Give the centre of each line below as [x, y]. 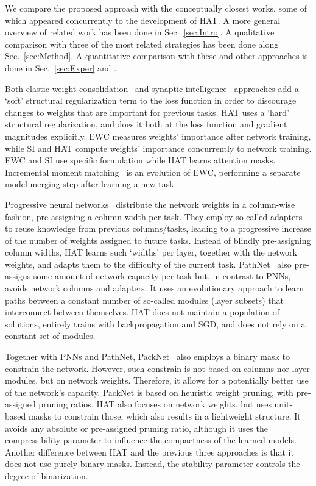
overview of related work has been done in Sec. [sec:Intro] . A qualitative [140, 32]
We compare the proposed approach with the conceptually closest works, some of [156, 8]
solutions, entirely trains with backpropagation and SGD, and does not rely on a [155, 323]
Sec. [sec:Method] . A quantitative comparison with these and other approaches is [156, 56]
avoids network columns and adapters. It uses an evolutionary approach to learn [154, 288]
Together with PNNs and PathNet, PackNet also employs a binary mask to [148, 356]
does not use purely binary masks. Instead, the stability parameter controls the [153, 464]
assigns [18, 276]
